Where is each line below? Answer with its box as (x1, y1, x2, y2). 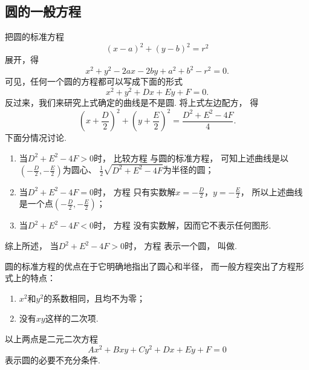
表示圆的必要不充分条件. (5, 353, 100, 366)
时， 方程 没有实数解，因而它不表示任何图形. (94, 219, 272, 232)
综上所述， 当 (5, 239, 59, 252)
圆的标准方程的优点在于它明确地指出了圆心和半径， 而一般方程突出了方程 (5, 259, 296, 272)
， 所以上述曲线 (240, 185, 303, 198)
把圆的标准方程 (5, 30, 64, 43)
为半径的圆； (163, 163, 214, 176)
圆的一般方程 (5, 2, 81, 21)
